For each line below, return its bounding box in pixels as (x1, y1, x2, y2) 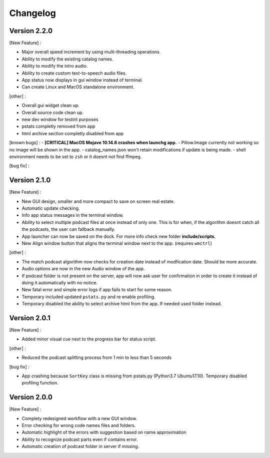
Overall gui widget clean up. (21, 103, 79, 109)
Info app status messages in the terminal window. (21, 212, 124, 218)
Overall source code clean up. (21, 109, 84, 115)
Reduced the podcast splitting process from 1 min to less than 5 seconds (21, 354, 172, 360)
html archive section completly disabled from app (21, 130, 124, 136)
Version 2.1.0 (9, 176, 51, 185)
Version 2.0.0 (9, 393, 52, 401)
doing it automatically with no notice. (21, 279, 97, 285)
